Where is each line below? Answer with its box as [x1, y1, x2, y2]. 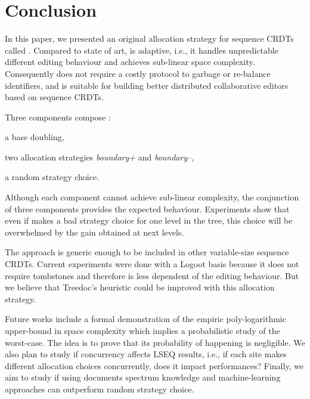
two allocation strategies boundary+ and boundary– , [5, 150, 194, 163]
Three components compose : [5, 110, 111, 123]
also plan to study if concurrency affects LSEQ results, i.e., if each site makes [5, 348, 287, 360]
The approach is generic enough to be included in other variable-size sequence [5, 246, 289, 258]
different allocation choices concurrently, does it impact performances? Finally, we [5, 359, 304, 372]
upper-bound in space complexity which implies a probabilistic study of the [5, 324, 280, 336]
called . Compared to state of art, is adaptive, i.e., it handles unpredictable [5, 44, 278, 56]
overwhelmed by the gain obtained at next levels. [5, 225, 184, 238]
